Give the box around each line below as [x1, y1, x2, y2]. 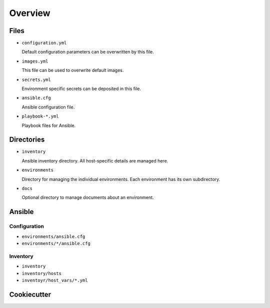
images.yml [21, 58, 48, 64]
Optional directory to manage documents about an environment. [21, 194, 154, 200]
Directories [9, 135, 45, 144]
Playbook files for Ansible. [21, 122, 76, 128]
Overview [9, 7, 50, 18]
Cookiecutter [9, 290, 51, 298]
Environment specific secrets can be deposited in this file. [21, 85, 141, 92]
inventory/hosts [21, 270, 62, 276]
